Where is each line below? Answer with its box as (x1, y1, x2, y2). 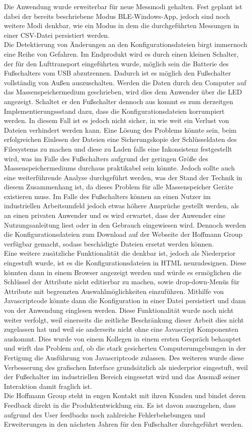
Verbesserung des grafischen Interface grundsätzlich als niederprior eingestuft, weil (4, 362, 248, 372)
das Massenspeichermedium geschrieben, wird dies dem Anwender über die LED (4, 87, 242, 97)
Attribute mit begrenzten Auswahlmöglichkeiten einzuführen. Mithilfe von (4, 286, 224, 296)
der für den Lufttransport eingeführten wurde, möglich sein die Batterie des (4, 58, 229, 68)
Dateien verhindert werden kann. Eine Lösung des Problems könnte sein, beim (4, 124, 236, 135)
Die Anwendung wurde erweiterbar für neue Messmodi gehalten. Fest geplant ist (4, 1, 243, 11)
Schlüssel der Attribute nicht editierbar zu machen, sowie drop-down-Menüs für (4, 277, 240, 287)
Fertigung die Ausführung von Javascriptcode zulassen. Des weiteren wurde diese (4, 352, 244, 362)
